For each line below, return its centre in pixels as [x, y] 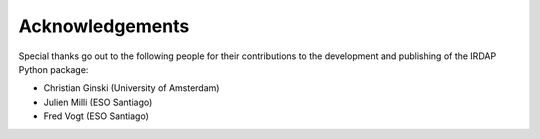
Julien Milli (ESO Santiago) [98, 102]
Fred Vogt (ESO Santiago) [96, 116]
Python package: [53, 69]
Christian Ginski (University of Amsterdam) [131, 88]
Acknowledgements [104, 26]
